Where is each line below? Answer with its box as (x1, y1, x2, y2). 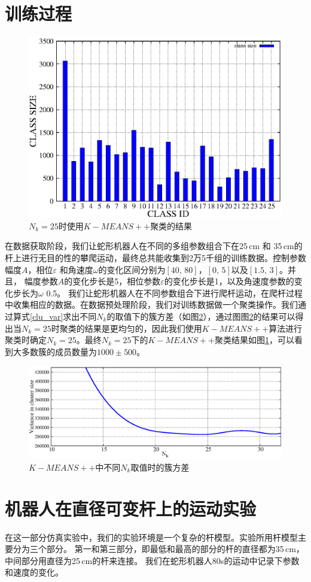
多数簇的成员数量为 (21, 345, 97, 357)
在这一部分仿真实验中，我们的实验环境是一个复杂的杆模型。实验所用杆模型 (5, 531, 298, 543)
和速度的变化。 (5, 566, 63, 578)
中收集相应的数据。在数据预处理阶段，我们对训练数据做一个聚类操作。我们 (5, 298, 298, 311)
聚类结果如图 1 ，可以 (214, 334, 294, 346)
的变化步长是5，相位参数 (64, 275, 161, 287)
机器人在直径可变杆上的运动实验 (5, 496, 257, 520)
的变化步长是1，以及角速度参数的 (164, 275, 294, 287)
